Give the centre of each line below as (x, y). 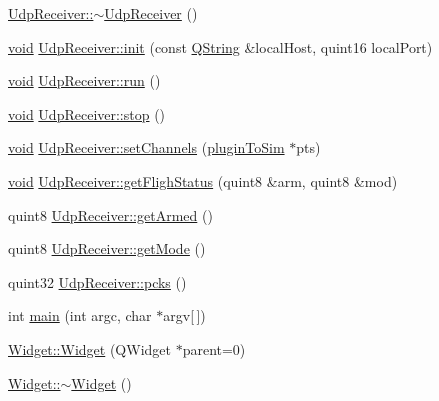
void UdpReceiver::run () (84, 80)
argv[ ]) (184, 315)
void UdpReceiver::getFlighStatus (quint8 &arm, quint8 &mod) (203, 180)
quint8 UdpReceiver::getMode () (107, 248)
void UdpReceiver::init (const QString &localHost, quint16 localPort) (220, 46)
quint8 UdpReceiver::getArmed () (110, 214)
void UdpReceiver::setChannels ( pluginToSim (146, 147)
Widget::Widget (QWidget (89, 348)
